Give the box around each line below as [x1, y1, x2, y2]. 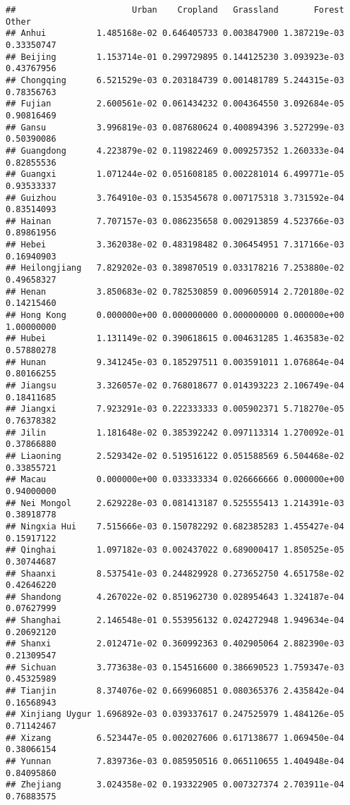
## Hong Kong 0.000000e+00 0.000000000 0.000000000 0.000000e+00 [6, 310, 344, 321]
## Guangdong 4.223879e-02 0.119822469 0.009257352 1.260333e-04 [6, 145, 344, 156]
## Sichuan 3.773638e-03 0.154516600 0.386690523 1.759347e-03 [6, 662, 344, 672]
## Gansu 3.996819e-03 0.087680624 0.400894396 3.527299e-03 [6, 122, 344, 133]
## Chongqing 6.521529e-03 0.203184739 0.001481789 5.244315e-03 [6, 75, 344, 85]
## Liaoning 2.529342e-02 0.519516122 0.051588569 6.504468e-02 [6, 450, 344, 461]
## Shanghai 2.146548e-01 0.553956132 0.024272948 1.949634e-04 [6, 615, 344, 626]
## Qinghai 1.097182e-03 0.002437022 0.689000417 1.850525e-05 [6, 545, 344, 555]
